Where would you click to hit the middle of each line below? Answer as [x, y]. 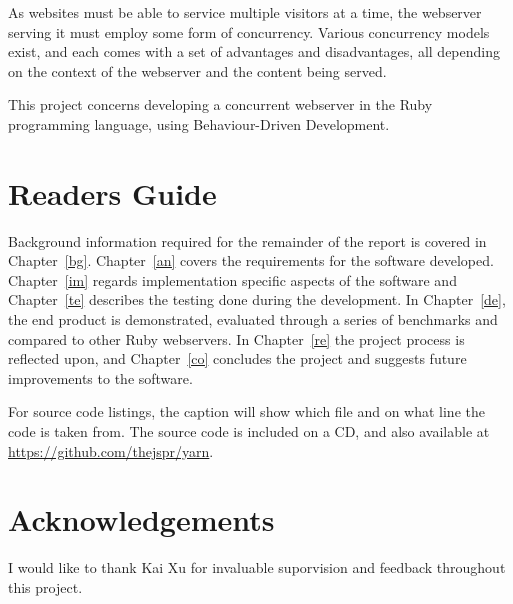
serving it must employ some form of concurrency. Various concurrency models [249, 31]
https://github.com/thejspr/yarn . [111, 450]
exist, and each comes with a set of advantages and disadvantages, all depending [254, 51]
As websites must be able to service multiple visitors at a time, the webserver [245, 12]
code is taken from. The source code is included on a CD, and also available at [249, 431]
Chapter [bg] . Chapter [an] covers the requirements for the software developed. [251, 260]
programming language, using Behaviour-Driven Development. [199, 123]
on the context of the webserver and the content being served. [197, 70]
